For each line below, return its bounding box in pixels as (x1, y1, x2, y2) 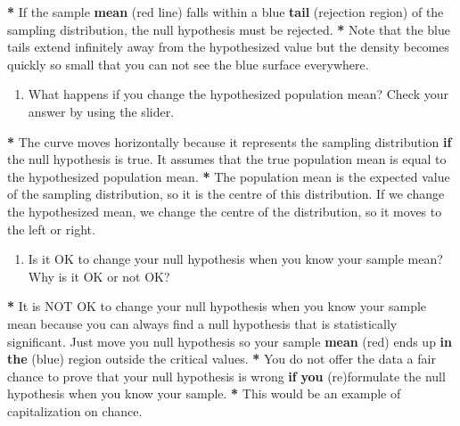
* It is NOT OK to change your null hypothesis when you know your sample (7, 297, 427, 315)
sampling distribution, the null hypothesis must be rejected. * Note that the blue (7, 20, 451, 38)
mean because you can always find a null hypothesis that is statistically (7, 314, 398, 332)
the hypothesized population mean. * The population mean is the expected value (7, 167, 450, 185)
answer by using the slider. (28, 102, 175, 120)
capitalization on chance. (7, 401, 143, 420)
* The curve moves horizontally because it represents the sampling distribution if (7, 132, 452, 151)
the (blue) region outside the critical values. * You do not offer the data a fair (7, 349, 436, 368)
